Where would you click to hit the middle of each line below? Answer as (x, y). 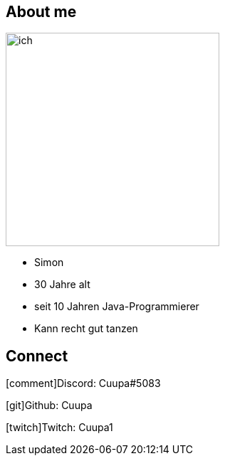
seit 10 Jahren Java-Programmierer (117, 307)
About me (41, 12)
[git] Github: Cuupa (49, 406)
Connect (37, 356)
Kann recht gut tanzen (86, 329)
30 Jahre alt (62, 285)
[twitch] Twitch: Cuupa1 (59, 428)
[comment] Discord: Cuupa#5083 (83, 383)
